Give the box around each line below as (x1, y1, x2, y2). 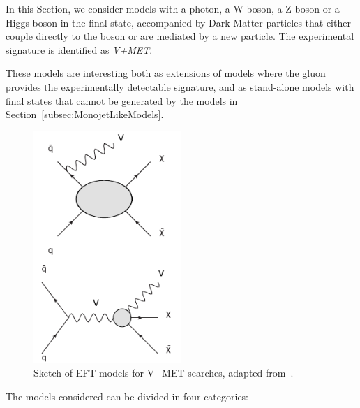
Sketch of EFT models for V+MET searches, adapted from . (33, 365, 294, 380)
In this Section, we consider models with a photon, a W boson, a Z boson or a (6, 1, 340, 15)
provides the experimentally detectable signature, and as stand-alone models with (6, 79, 354, 94)
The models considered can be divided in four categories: (6, 388, 249, 403)
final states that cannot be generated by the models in (6, 93, 238, 108)
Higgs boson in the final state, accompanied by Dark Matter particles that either (6, 15, 351, 29)
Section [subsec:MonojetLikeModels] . (6, 107, 164, 122)
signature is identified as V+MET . (6, 42, 153, 57)
